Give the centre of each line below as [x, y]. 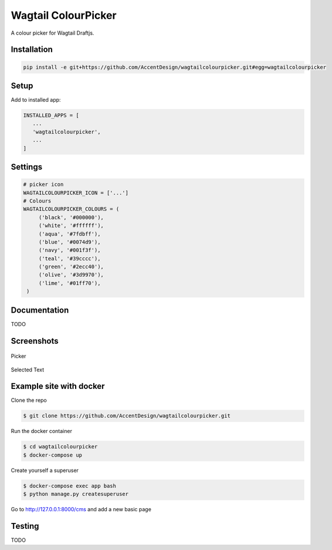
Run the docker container [42, 431]
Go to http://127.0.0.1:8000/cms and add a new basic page [81, 509]
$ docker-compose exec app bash [70, 486]
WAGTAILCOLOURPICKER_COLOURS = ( [71, 209]
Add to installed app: [36, 100]
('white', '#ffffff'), [71, 226]
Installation [32, 50]
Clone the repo [29, 400]
